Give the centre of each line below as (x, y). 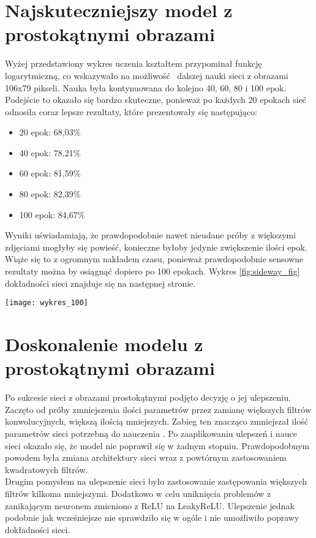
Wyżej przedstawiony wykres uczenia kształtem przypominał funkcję (134, 63)
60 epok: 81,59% (50, 173)
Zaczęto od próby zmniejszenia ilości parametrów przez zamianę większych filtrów (158, 409)
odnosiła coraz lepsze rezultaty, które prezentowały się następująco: (131, 111)
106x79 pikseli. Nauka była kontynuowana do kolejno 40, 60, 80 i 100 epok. (146, 87)
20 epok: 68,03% (50, 132)
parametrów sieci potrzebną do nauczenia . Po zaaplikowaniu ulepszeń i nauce (151, 433)
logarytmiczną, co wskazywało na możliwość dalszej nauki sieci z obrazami (147, 75)
